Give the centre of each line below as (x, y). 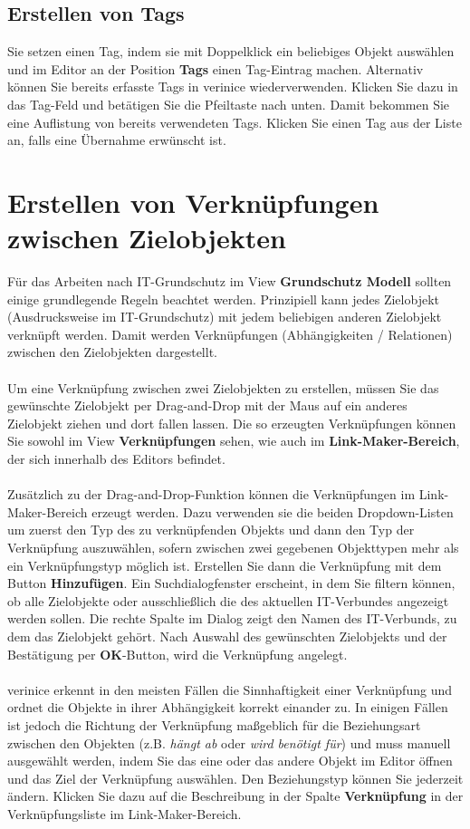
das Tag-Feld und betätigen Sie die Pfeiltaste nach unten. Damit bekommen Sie (229, 104)
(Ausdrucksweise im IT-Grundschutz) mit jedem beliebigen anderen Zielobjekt (225, 317)
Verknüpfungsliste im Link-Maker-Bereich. (125, 813)
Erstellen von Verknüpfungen (193, 202)
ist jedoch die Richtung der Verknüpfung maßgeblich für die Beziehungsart (214, 724)
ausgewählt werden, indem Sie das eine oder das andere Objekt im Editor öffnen (230, 761)
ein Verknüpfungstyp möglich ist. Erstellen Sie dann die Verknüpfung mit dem (225, 565)
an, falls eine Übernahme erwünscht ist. (117, 140)
